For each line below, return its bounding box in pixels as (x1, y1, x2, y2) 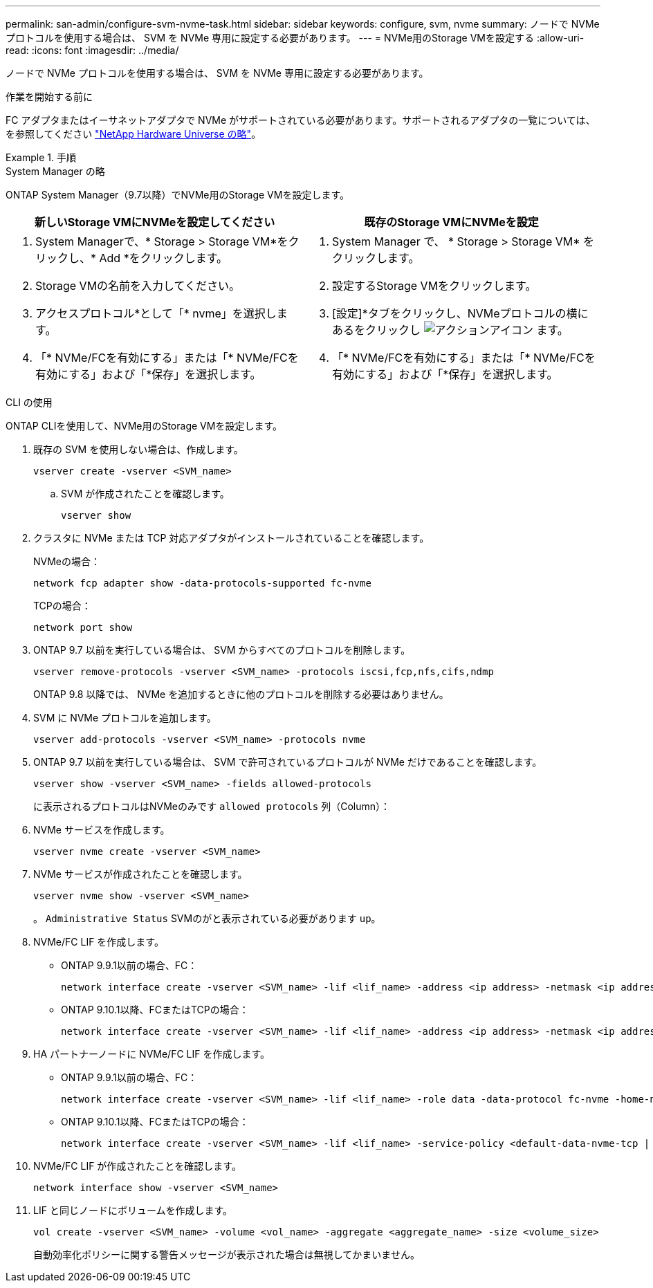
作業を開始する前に (6, 91, 93, 102)
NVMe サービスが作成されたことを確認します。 (33, 868, 248, 880)
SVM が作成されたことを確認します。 (61, 488, 230, 499)
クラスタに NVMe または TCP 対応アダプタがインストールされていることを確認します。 (33, 532, 430, 544)
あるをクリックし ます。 (332, 323, 569, 337)
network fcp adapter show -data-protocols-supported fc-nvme (33, 578, 371, 589)
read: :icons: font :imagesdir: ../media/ (6, 44, 179, 56)
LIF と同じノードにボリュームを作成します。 (33, 1204, 233, 1216)
